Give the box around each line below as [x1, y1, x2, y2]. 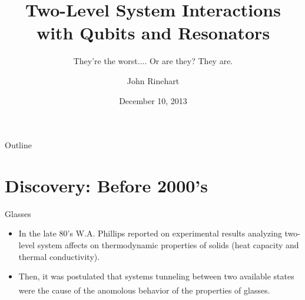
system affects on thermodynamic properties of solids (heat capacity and [37, 239, 299, 251]
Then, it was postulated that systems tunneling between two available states [18, 270, 294, 282]
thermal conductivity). [18, 250, 100, 262]
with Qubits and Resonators [36, 21, 270, 45]
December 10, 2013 [119, 94, 187, 106]
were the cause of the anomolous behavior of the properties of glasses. [18, 284, 270, 296]
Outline [5, 139, 32, 151]
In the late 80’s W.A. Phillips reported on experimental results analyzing [18, 227, 282, 239]
